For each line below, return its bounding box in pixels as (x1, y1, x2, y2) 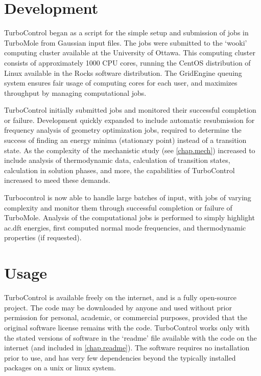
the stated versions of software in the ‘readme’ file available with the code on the (4, 332, 257, 343)
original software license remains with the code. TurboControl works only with (4, 322, 250, 332)
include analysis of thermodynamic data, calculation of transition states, (4, 155, 230, 165)
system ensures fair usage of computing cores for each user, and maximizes (4, 77, 238, 88)
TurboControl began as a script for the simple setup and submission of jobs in (4, 27, 249, 38)
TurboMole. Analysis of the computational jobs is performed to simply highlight (4, 212, 255, 223)
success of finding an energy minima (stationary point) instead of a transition (4, 135, 247, 145)
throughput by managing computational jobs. (4, 87, 147, 98)
